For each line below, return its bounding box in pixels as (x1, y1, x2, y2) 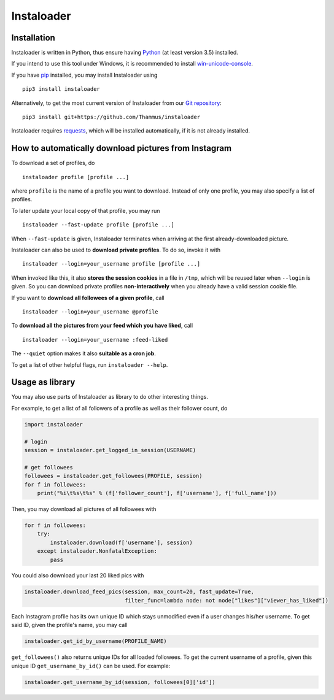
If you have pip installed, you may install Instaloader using (11, 71, 158, 79)
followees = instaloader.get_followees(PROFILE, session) (24, 472, 203, 480)
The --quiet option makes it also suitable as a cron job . (11, 350, 156, 357)
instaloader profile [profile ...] (22, 174, 130, 180)
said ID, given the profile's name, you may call (11, 621, 128, 629)
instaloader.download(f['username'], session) (50, 539, 193, 546)
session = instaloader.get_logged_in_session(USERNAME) (24, 447, 196, 454)
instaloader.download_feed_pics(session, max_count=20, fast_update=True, (24, 588, 255, 595)
